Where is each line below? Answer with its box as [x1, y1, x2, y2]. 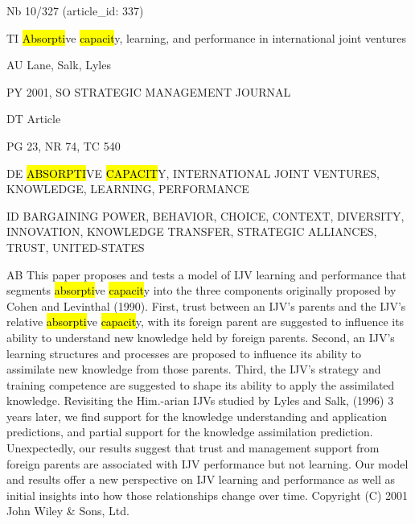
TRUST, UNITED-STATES [6, 238, 145, 255]
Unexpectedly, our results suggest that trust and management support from [6, 439, 380, 456]
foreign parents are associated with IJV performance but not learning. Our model [6, 455, 409, 472]
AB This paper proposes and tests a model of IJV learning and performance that [6, 266, 407, 283]
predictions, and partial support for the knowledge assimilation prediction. [6, 423, 373, 440]
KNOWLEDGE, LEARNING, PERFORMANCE [6, 180, 249, 197]
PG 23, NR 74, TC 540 [6, 137, 121, 154]
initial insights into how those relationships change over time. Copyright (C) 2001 [6, 486, 409, 503]
